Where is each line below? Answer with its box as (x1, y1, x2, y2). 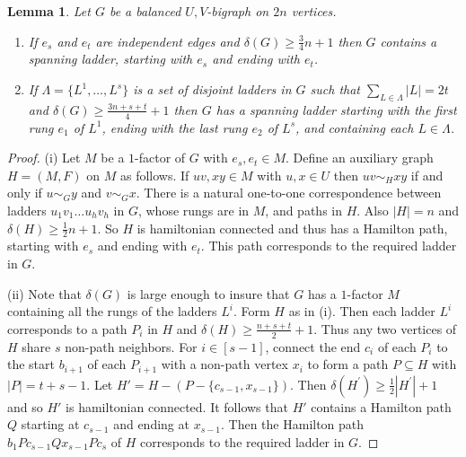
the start (7, 355, 56, 374)
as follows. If (119, 165, 189, 184)
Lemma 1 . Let (7, 2, 91, 20)
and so (7, 397, 43, 416)
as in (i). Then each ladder (288, 302, 435, 321)
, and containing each (295, 118, 414, 136)
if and (410, 165, 444, 184)
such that (310, 80, 361, 99)
